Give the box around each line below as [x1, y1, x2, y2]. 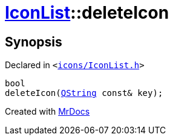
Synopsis [5, 34, 62, 49]
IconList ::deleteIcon [5, 2, 169, 23]
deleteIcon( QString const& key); [5, 88, 163, 98]
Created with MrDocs [5, 106, 90, 117]
